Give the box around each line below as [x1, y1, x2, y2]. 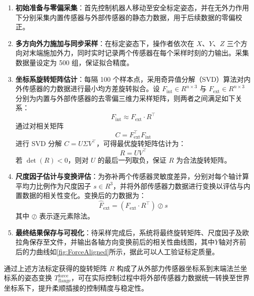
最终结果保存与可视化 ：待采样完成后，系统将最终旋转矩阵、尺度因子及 [15, 227, 242, 237]
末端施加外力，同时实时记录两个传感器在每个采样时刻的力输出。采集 [29, 48, 249, 58]
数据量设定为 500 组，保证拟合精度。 [15, 57, 134, 67]
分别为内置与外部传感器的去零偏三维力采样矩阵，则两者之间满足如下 [15, 93, 235, 103]
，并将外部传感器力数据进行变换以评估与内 [113, 180, 251, 191]
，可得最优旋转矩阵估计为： [96, 138, 186, 148]
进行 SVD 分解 [15, 138, 62, 148]
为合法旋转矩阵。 [176, 154, 231, 165]
